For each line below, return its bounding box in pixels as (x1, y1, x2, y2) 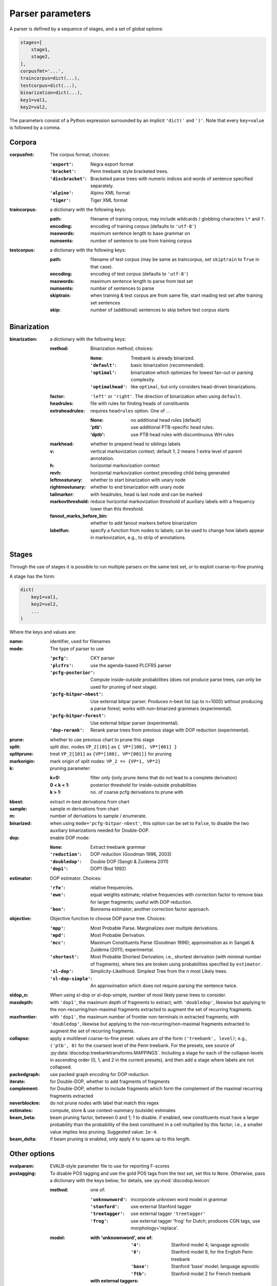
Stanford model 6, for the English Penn (171, 1249, 253, 1255)
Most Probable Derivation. (90, 932, 146, 938)
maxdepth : (9, 999, 33, 1005)
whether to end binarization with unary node (90, 484, 184, 490)
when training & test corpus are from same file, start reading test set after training (90, 292, 263, 298)
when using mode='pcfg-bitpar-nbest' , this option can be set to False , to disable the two (50, 820, 249, 826)
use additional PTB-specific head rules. (131, 424, 214, 431)
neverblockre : (9, 1100, 41, 1106)
